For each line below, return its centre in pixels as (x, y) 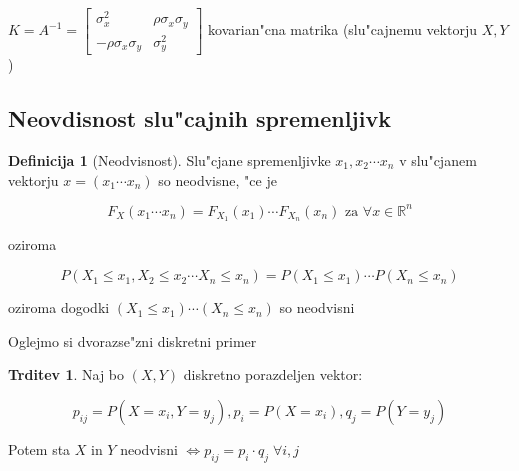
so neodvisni (317, 307)
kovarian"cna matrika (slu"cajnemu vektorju (342, 29)
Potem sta (39, 448)
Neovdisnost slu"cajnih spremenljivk (199, 118)
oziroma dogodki (59, 307)
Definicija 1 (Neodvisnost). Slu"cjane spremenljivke (169, 159)
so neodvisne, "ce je (217, 179)
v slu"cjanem (438, 159)
